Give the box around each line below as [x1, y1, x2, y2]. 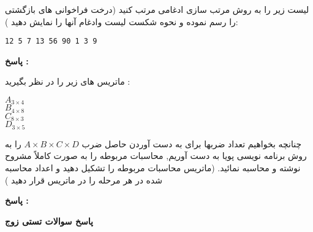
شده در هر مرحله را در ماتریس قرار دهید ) [5, 173, 162, 186]
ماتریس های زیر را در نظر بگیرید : [5, 75, 130, 88]
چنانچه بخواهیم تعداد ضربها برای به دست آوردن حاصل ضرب [81, 137, 302, 150]
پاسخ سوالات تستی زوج [5, 214, 93, 227]
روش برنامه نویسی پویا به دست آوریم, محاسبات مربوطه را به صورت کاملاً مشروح [5, 149, 307, 162]
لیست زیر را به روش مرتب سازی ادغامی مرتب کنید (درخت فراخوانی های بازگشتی [5, 3, 309, 15]
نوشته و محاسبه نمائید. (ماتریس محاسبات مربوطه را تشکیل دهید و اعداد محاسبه [5, 161, 301, 174]
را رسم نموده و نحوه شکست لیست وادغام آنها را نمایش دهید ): [5, 15, 238, 28]
